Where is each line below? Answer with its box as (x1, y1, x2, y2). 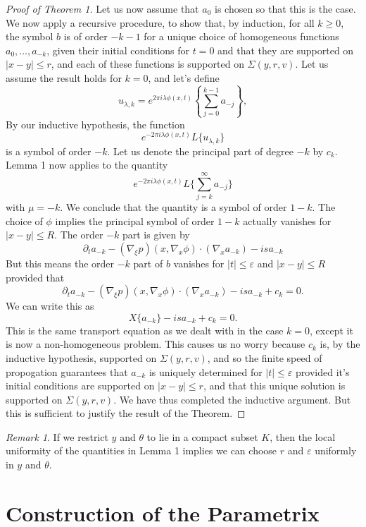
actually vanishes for (243, 213, 332, 228)
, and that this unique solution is (203, 378, 346, 393)
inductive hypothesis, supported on (6, 350, 157, 365)
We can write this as (6, 298, 94, 313)
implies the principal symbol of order (55, 213, 215, 228)
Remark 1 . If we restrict (6, 429, 108, 444)
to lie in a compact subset (146, 429, 258, 444)
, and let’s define (148, 70, 220, 85)
